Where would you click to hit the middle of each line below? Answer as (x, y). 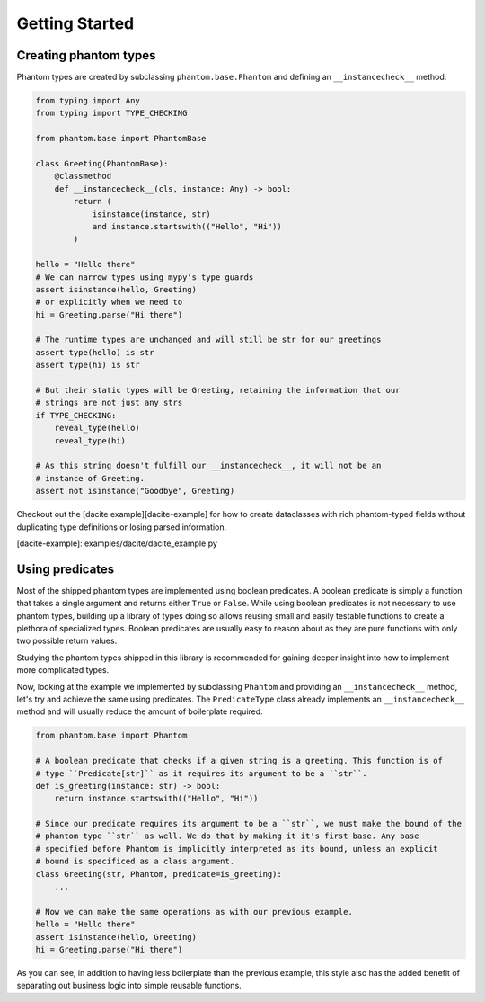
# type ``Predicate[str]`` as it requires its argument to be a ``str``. (201, 773)
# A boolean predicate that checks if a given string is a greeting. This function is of (239, 761)
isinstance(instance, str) (151, 214)
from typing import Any (88, 101)
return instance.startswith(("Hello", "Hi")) (156, 799)
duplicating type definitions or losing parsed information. (122, 527)
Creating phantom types (86, 55)
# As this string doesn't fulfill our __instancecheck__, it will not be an (208, 466)
